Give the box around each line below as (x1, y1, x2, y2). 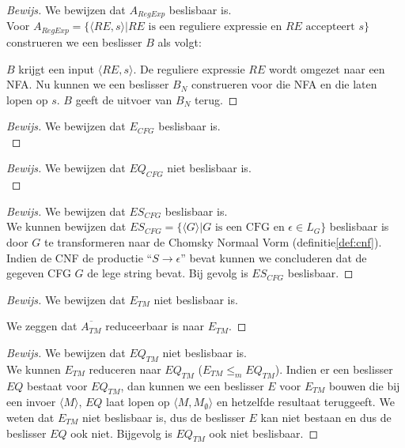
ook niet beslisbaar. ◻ (209, 424, 319, 441)
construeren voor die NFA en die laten (191, 76, 377, 92)
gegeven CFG (6, 265, 71, 281)
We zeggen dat (6, 318, 78, 334)
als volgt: (157, 33, 202, 50)
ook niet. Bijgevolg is (70, 424, 172, 441)
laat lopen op (106, 393, 170, 410)
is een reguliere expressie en (148, 21, 282, 33)
